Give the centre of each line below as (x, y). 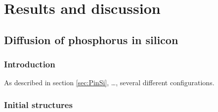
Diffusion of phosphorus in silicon (91, 39)
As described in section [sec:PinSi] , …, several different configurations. (109, 83)
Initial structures (38, 104)
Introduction (30, 64)
